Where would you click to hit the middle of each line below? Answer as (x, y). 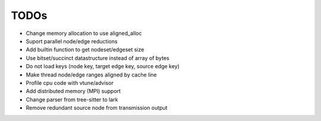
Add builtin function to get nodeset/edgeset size (85, 50)
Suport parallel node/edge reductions (72, 41)
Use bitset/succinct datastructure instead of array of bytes (97, 58)
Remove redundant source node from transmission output (97, 108)
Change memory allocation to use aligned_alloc (84, 33)
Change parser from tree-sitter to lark (72, 99)
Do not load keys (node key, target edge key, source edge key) (103, 66)
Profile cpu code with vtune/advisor (70, 82)
